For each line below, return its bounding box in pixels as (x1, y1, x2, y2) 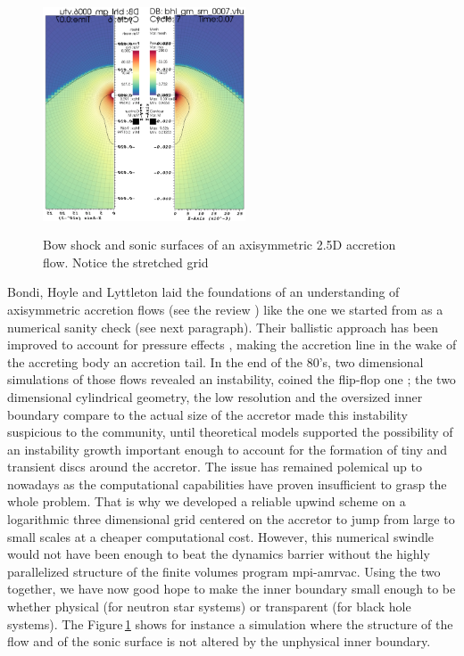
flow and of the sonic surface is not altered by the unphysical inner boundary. (7, 632, 431, 651)
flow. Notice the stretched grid (43, 252, 209, 271)
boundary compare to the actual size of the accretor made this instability (7, 405, 408, 423)
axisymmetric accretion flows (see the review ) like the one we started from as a (7, 299, 443, 318)
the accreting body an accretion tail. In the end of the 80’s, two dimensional (7, 352, 424, 371)
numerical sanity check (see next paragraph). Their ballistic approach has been (7, 317, 439, 336)
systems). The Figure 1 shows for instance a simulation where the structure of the (7, 614, 453, 633)
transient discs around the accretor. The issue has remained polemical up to (7, 457, 422, 476)
